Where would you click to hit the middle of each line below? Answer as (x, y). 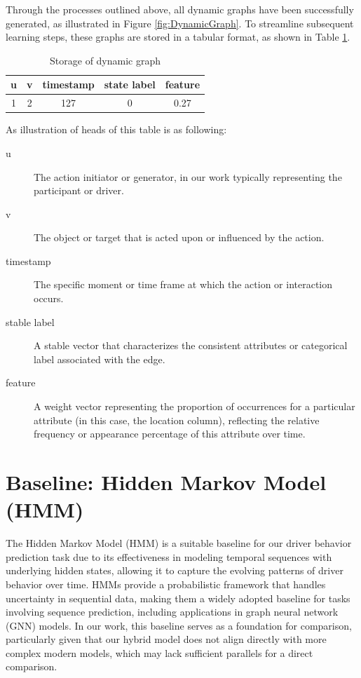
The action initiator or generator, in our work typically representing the (188, 176)
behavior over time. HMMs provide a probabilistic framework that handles (166, 584)
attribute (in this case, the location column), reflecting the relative (177, 420)
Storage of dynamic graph (105, 60)
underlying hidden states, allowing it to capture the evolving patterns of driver (175, 570)
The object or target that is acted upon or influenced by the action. (179, 237)
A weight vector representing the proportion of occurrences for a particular (195, 406)
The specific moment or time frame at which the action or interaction (183, 284)
